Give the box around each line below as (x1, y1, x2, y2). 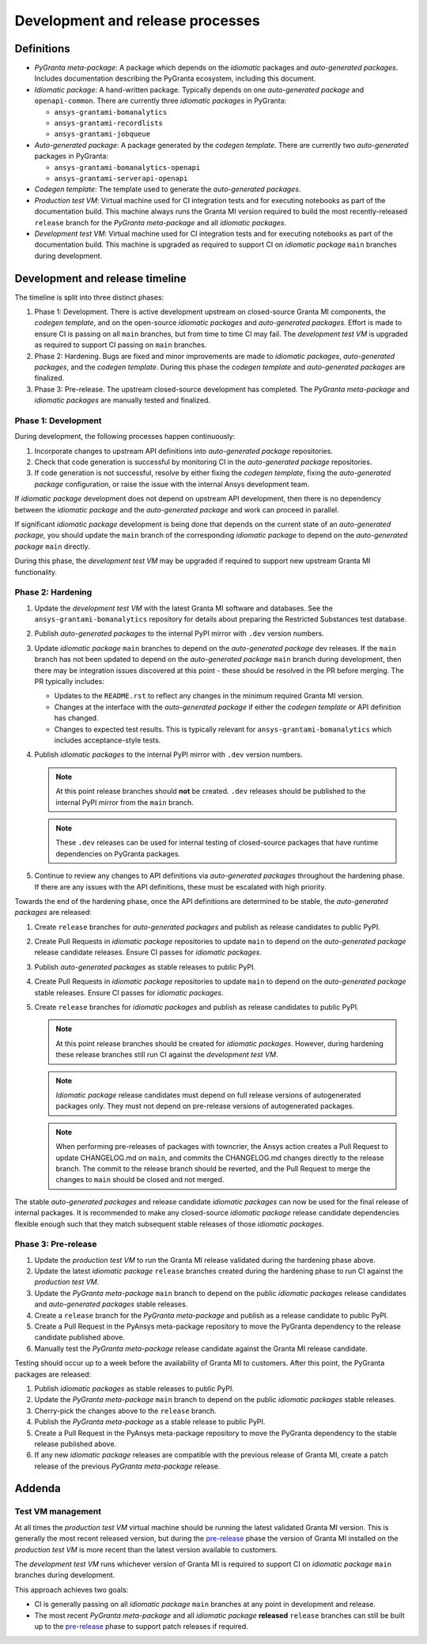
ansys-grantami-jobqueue (54, 130, 150, 138)
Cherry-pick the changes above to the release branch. (34, 1406, 217, 1415)
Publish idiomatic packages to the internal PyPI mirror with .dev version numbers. (34, 750, 304, 759)
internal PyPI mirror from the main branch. (55, 797, 194, 807)
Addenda (14, 1482, 61, 1495)
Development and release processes (14, 12, 260, 29)
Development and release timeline (14, 271, 187, 285)
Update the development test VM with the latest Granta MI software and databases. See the (34, 603, 334, 613)
